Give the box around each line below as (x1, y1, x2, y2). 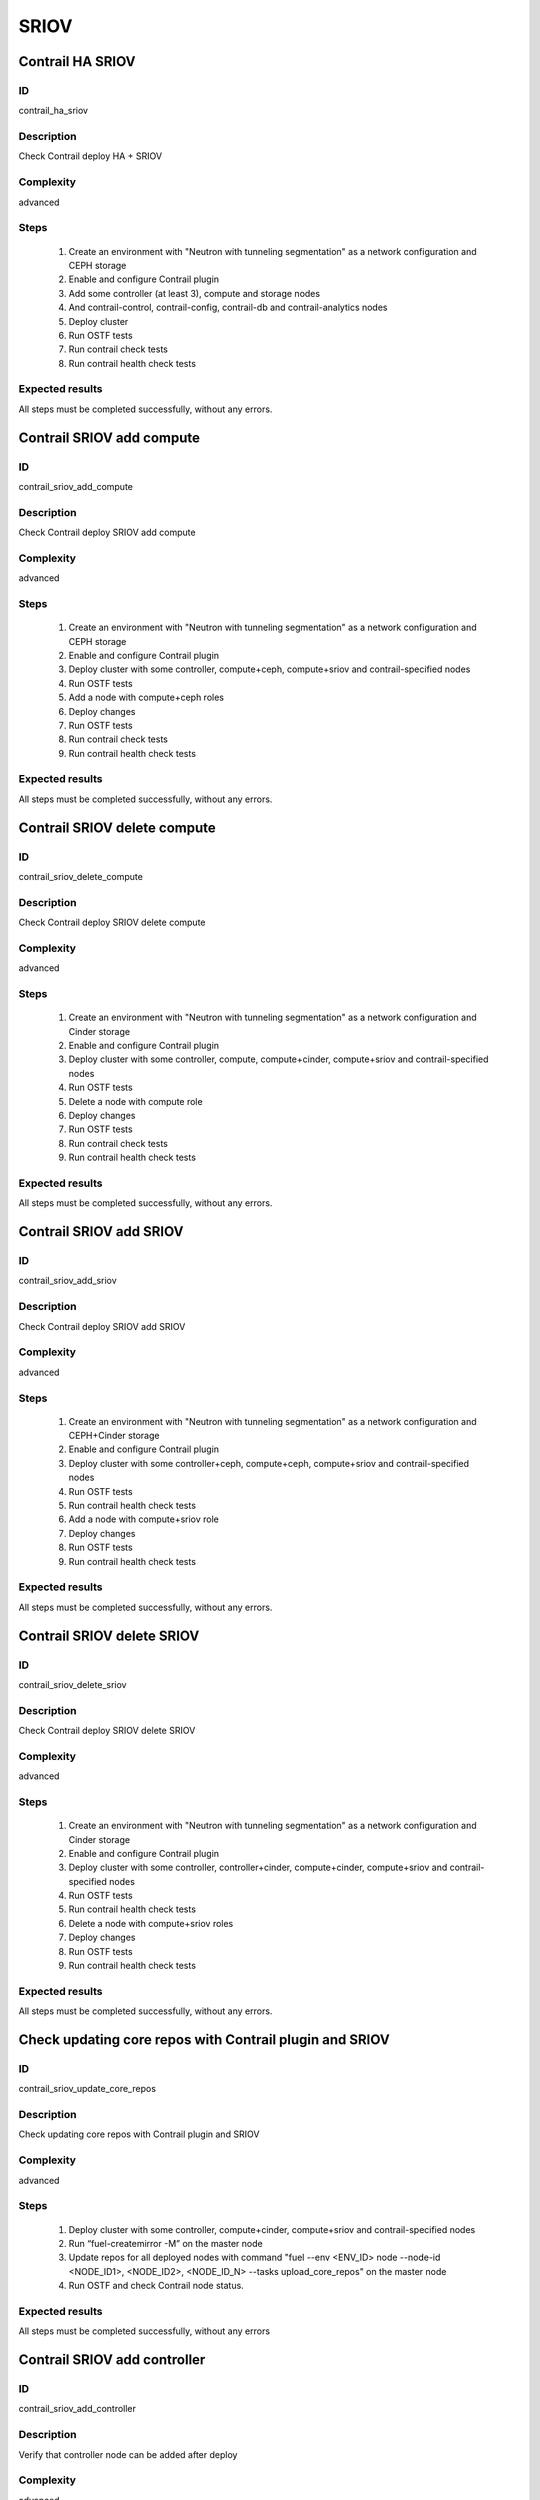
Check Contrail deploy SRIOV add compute (18, 526, 196, 539)
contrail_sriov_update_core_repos (18, 2083, 157, 2095)
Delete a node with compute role (68, 1095, 204, 1107)
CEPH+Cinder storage (68, 1430, 160, 1442)
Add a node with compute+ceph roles (68, 691, 225, 704)
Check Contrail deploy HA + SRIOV (18, 150, 163, 162)
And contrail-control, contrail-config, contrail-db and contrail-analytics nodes (68, 301, 388, 314)
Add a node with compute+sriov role (68, 1513, 219, 1525)
